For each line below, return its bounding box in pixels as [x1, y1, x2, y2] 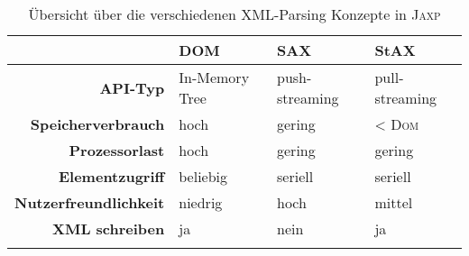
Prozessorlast [69, 140, 165, 160]
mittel [374, 192, 413, 213]
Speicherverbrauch [30, 114, 165, 134]
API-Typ [99, 77, 165, 98]
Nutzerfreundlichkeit [14, 192, 165, 213]
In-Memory [179, 67, 250, 87]
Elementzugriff [58, 166, 165, 187]
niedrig [179, 192, 223, 213]
